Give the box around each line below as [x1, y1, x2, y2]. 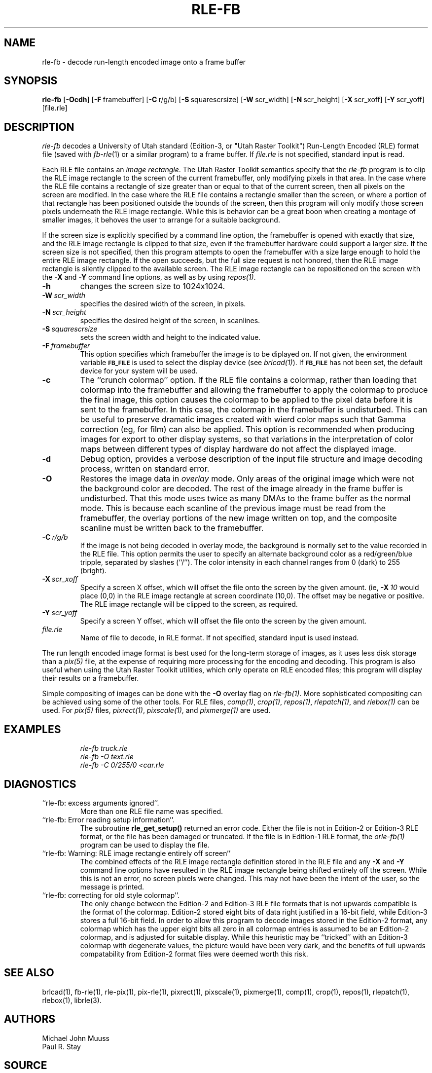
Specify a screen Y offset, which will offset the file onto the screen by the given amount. [80, 617, 367, 626]
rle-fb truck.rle [80, 744, 128, 753]
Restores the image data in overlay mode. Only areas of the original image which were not [80, 474, 415, 484]
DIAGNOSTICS [4, 777, 76, 790]
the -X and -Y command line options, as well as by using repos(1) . [42, 273, 256, 282]
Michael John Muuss [42, 1034, 109, 1042]
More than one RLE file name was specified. [80, 807, 223, 815]
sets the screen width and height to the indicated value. [80, 333, 261, 342]
